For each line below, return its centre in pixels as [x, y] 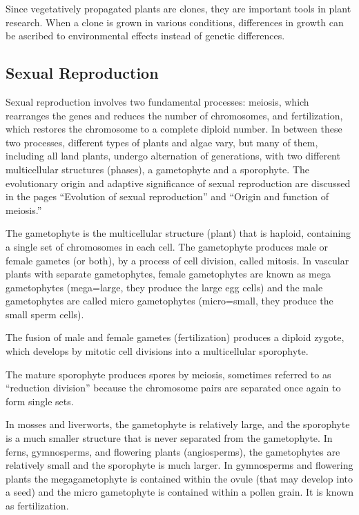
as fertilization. [37, 506]
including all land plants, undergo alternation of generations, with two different [173, 156]
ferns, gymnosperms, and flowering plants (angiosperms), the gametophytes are [173, 451]
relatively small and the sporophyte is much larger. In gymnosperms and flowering [179, 465]
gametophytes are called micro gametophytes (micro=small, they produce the [169, 301]
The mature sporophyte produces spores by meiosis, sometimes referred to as [168, 374]
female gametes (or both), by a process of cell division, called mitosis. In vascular [177, 260]
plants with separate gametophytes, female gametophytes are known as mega [168, 274]
